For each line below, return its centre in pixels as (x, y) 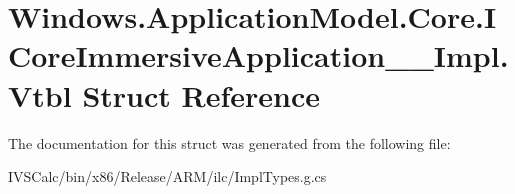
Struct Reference (201, 94)
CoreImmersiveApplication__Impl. (258, 55)
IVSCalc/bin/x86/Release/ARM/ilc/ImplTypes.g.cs (167, 176)
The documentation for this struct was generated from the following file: (229, 142)
